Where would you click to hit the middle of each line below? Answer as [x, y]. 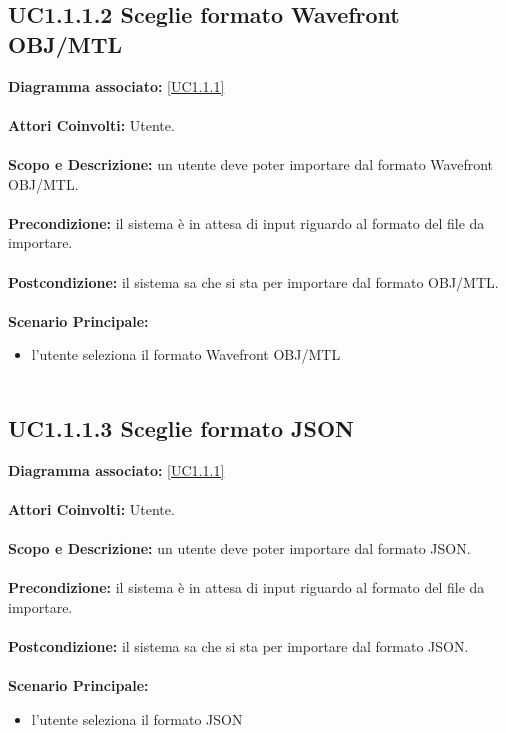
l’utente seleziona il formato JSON [137, 718]
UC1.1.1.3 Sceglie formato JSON [181, 427]
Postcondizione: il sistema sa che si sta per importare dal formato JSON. [238, 646]
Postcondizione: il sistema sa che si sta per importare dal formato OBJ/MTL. [253, 281]
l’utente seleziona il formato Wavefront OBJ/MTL [186, 354]
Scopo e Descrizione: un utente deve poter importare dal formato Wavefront [250, 163]
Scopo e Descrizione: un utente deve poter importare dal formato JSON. [239, 548]
